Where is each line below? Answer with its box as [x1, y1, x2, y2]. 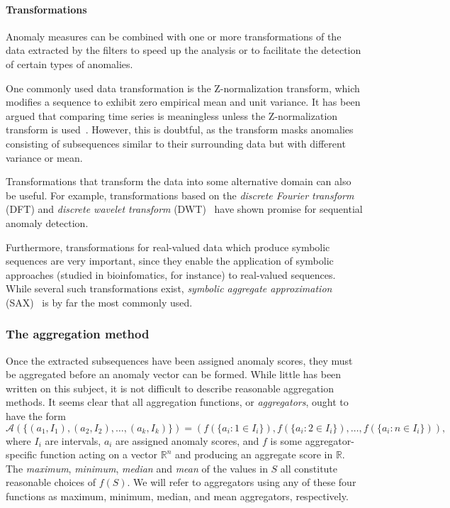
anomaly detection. [6, 215, 89, 230]
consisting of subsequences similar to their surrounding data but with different [6, 136, 346, 150]
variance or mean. [6, 150, 83, 165]
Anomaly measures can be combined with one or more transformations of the [6, 28, 342, 43]
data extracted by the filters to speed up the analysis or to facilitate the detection [6, 43, 361, 57]
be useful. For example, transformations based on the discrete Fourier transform [6, 187, 354, 202]
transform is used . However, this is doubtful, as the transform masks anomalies [6, 122, 354, 137]
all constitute [280, 460, 338, 475]
